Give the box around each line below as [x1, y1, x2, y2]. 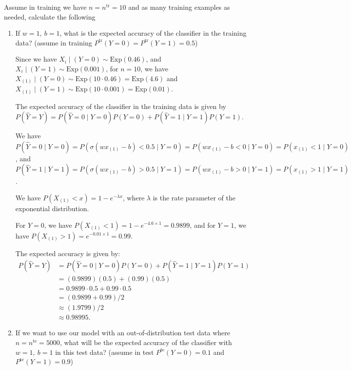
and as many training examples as [128, 2, 230, 12]
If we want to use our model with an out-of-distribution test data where [15, 327, 230, 338]
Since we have [15, 54, 57, 64]
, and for [190, 219, 215, 230]
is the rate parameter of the [153, 192, 235, 202]
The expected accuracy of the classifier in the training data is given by [15, 101, 226, 111]
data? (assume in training [15, 37, 92, 47]
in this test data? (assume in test [55, 347, 154, 357]
